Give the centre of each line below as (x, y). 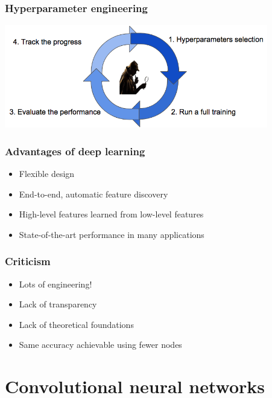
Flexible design (47, 174)
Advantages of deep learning (75, 151)
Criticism (28, 261)
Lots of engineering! (55, 284)
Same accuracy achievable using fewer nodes (100, 345)
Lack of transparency (58, 304)
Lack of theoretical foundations (76, 324)
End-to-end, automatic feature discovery (93, 194)
